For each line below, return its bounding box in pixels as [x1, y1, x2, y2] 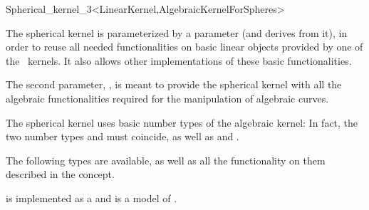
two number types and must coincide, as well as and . [6, 129, 239, 144]
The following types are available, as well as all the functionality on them [6, 152, 326, 167]
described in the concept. [6, 167, 115, 182]
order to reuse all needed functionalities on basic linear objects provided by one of [6, 39, 363, 54]
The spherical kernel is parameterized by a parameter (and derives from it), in [6, 25, 348, 40]
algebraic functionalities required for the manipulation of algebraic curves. [6, 90, 329, 105]
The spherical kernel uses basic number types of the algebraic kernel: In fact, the [6, 115, 358, 130]
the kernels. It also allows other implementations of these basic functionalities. [6, 53, 352, 68]
